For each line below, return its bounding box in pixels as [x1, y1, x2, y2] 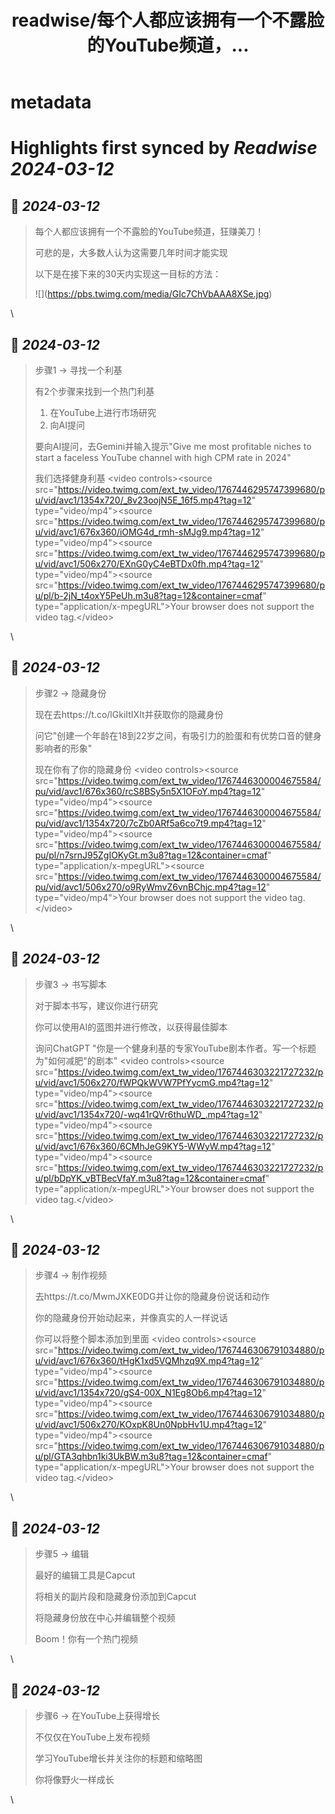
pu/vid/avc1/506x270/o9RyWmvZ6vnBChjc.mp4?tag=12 [34, 881, 267, 893]
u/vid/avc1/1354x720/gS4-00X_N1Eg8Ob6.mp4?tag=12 [34, 1387, 263, 1399]
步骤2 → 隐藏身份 [34, 687, 107, 699]
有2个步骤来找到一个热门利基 [34, 386, 155, 397]
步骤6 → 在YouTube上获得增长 [34, 1710, 161, 1722]
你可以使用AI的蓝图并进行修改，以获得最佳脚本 [34, 1021, 228, 1033]
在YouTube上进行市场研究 [49, 407, 157, 418]
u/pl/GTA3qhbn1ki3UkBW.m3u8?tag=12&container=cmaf [34, 1451, 268, 1463]
